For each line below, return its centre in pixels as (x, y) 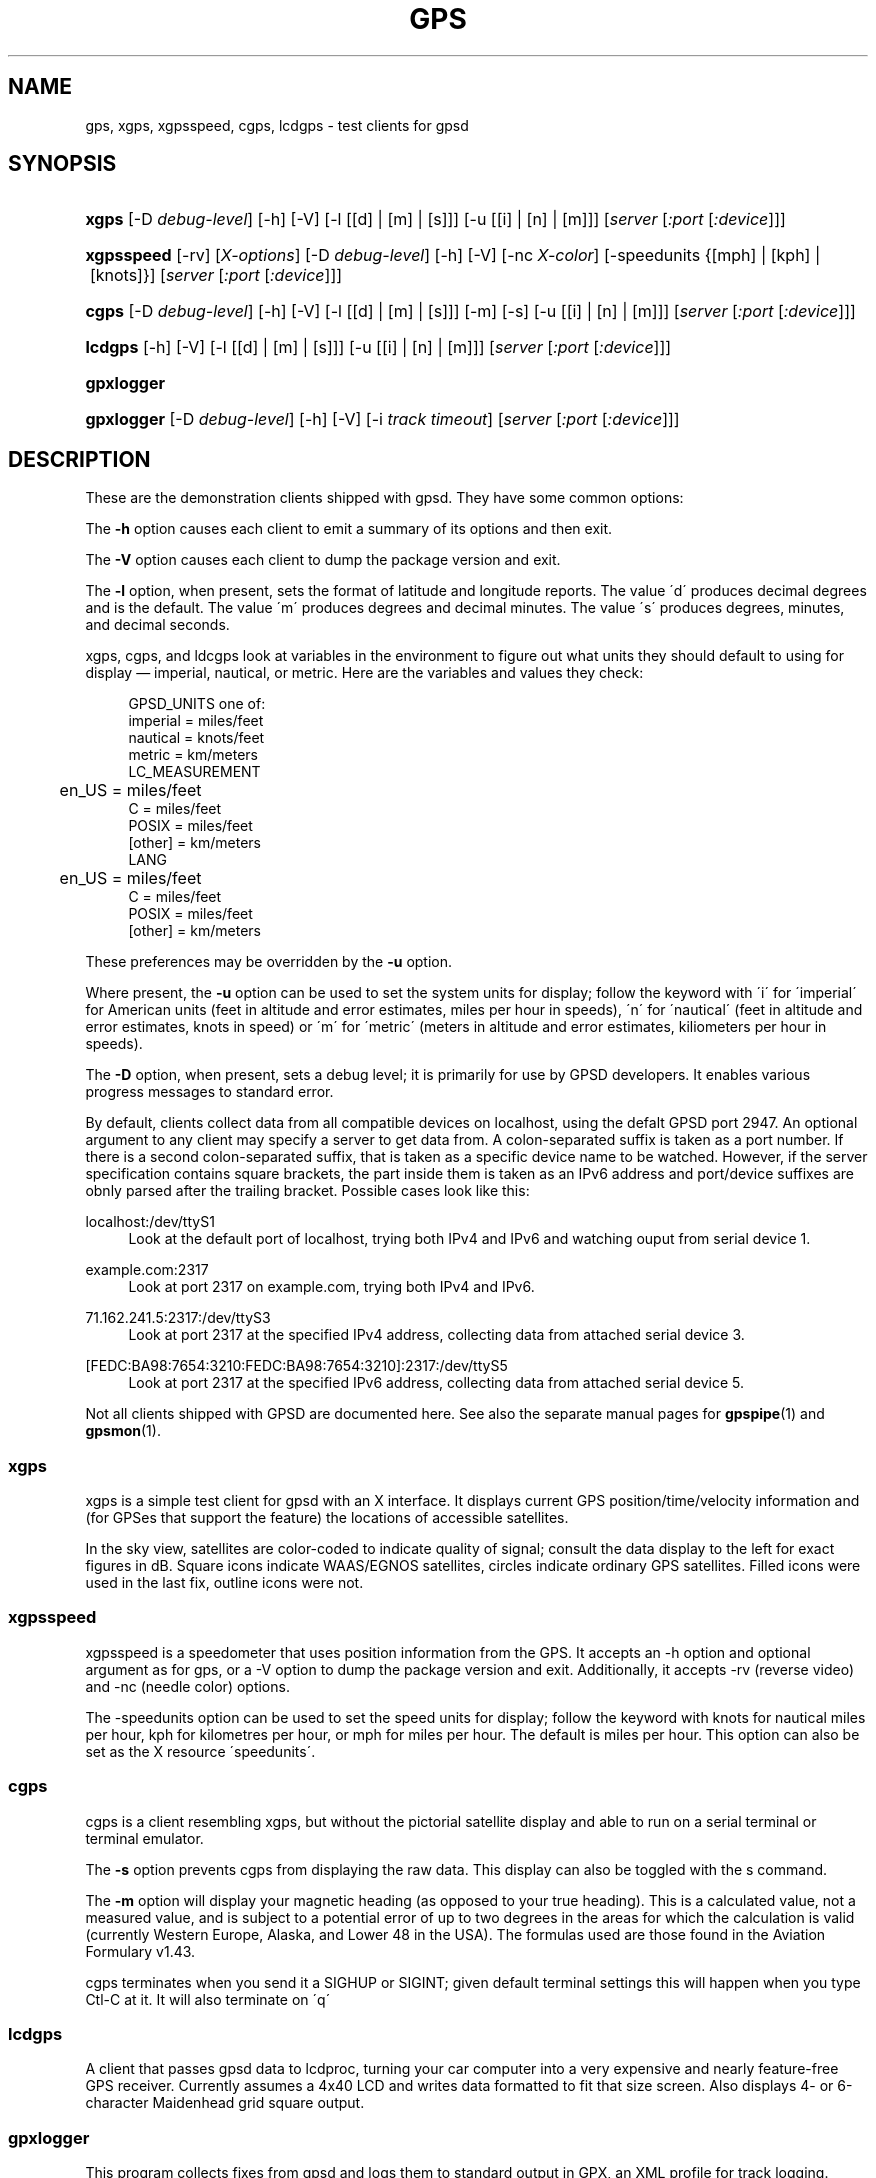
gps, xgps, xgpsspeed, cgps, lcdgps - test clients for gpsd (277, 125)
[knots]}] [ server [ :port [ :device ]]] (216, 275)
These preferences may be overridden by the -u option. (269, 962)
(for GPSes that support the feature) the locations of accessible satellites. (327, 1518)
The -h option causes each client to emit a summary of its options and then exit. (349, 529)
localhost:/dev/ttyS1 (150, 1222)
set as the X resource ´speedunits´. (200, 1751)
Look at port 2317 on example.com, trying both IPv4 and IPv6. (331, 1287)
